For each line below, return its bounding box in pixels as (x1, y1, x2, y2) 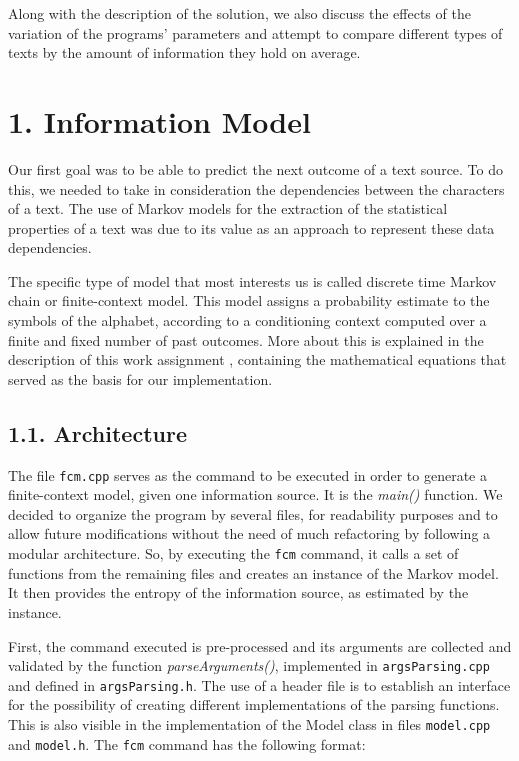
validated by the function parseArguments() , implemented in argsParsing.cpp (8, 655, 490, 676)
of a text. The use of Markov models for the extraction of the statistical (8, 198, 448, 219)
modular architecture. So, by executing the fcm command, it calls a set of (8, 543, 459, 564)
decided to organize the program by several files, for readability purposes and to (8, 503, 498, 524)
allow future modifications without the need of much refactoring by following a (8, 523, 491, 544)
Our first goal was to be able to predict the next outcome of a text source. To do (8, 158, 504, 179)
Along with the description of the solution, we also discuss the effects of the (8, 3, 471, 23)
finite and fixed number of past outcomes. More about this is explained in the (8, 329, 484, 350)
